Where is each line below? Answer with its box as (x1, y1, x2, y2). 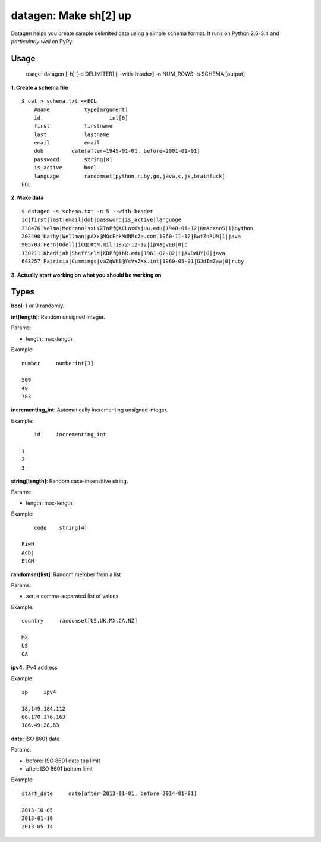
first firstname (33, 122, 113, 130)
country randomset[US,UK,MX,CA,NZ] (21, 617, 138, 624)
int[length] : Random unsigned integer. (11, 313, 105, 321)
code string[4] (33, 524, 88, 531)
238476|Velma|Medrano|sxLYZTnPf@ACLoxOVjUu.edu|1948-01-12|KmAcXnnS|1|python (21, 225, 254, 231)
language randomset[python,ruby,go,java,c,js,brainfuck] (33, 172, 225, 180)
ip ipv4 (21, 689, 56, 695)
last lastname (33, 131, 110, 138)
